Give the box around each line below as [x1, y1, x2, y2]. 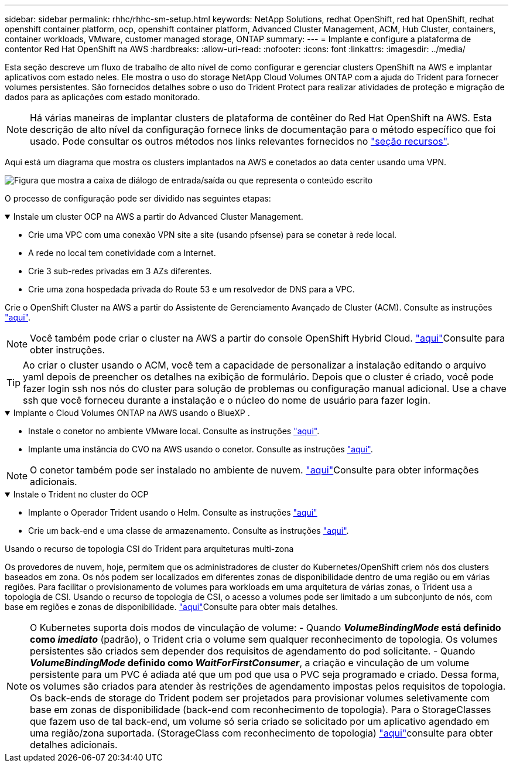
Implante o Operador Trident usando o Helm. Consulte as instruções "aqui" [28, 507, 317, 517]
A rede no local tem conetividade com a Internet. [28, 248, 216, 258]
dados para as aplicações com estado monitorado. [5, 92, 200, 102]
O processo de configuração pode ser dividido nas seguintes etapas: [5, 193, 271, 203]
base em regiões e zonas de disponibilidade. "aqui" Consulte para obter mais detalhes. [5, 602, 338, 612]
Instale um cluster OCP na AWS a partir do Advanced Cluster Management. [13, 212, 303, 221]
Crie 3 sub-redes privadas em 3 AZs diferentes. [28, 266, 212, 276]
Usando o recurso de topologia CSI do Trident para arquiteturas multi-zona [5, 544, 294, 554]
